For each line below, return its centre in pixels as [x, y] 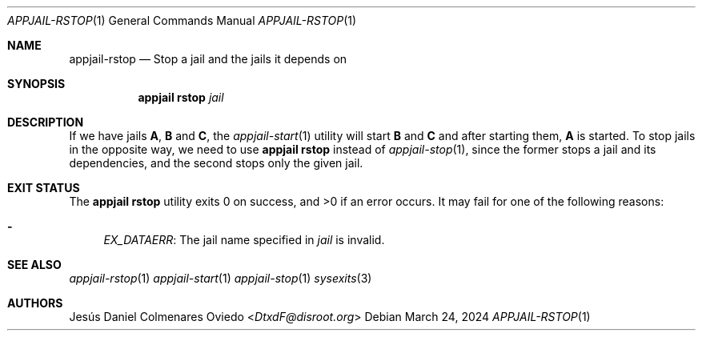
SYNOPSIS [36, 84]
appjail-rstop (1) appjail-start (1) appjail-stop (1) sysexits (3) [221, 278]
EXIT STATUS [44, 188]
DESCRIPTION [46, 122]
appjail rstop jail [181, 97]
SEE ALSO [34, 265]
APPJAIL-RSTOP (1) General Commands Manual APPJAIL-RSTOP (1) [182, 20]
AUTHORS [35, 303]
